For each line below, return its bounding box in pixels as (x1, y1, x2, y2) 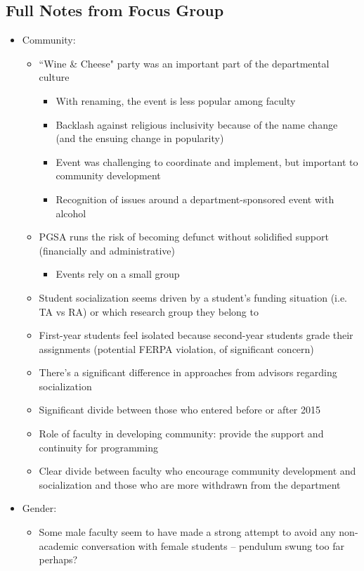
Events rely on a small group (56, 267, 180, 281)
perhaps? (39, 552, 78, 567)
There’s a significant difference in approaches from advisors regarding (39, 365, 337, 380)
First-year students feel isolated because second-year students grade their (39, 328, 353, 342)
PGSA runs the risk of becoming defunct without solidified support (39, 229, 329, 244)
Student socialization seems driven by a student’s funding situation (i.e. (39, 290, 348, 304)
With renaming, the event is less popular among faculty (56, 93, 296, 108)
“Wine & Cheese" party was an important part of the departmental (39, 56, 330, 70)
